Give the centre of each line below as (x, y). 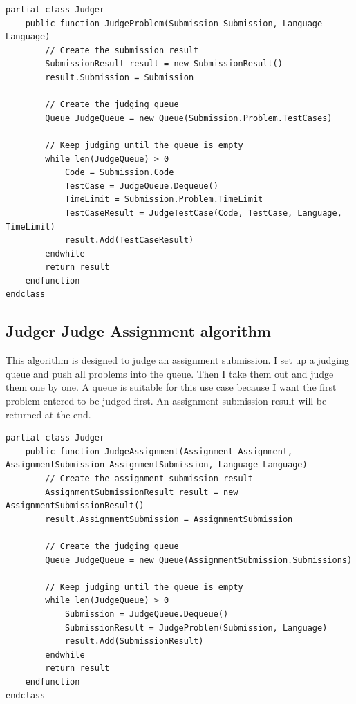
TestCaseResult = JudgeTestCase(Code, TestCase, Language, (203, 213)
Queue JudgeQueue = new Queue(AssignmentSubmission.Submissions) (199, 560)
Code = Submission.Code (119, 173)
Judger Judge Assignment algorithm (138, 331)
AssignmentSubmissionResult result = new (142, 492)
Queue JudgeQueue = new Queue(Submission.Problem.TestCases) (189, 118)
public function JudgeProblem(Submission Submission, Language (174, 23)
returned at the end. (48, 414)
